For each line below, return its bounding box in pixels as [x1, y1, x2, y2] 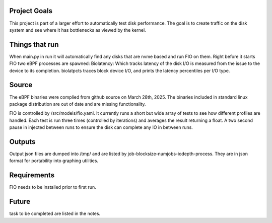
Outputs [9, 137, 36, 146]
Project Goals [9, 7, 53, 15]
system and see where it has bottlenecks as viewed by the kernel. [9, 27, 146, 33]
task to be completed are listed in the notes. [9, 210, 101, 216]
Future [9, 197, 31, 206]
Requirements [9, 171, 55, 180]
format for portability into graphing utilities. [9, 158, 98, 164]
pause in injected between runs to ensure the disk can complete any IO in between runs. [9, 124, 193, 130]
